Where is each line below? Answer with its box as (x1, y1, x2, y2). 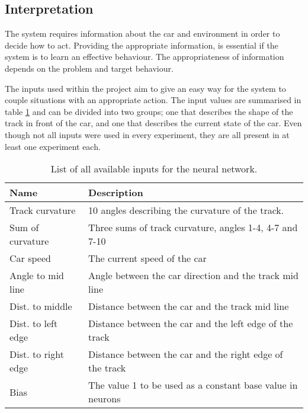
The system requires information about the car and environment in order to (5, 27, 280, 40)
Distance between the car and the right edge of (88, 347, 283, 361)
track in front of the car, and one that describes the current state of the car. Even (5, 117, 302, 129)
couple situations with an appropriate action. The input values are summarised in (5, 94, 301, 106)
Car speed (9, 251, 51, 265)
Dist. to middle (9, 299, 72, 313)
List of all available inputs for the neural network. (50, 162, 258, 176)
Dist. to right (9, 347, 64, 361)
